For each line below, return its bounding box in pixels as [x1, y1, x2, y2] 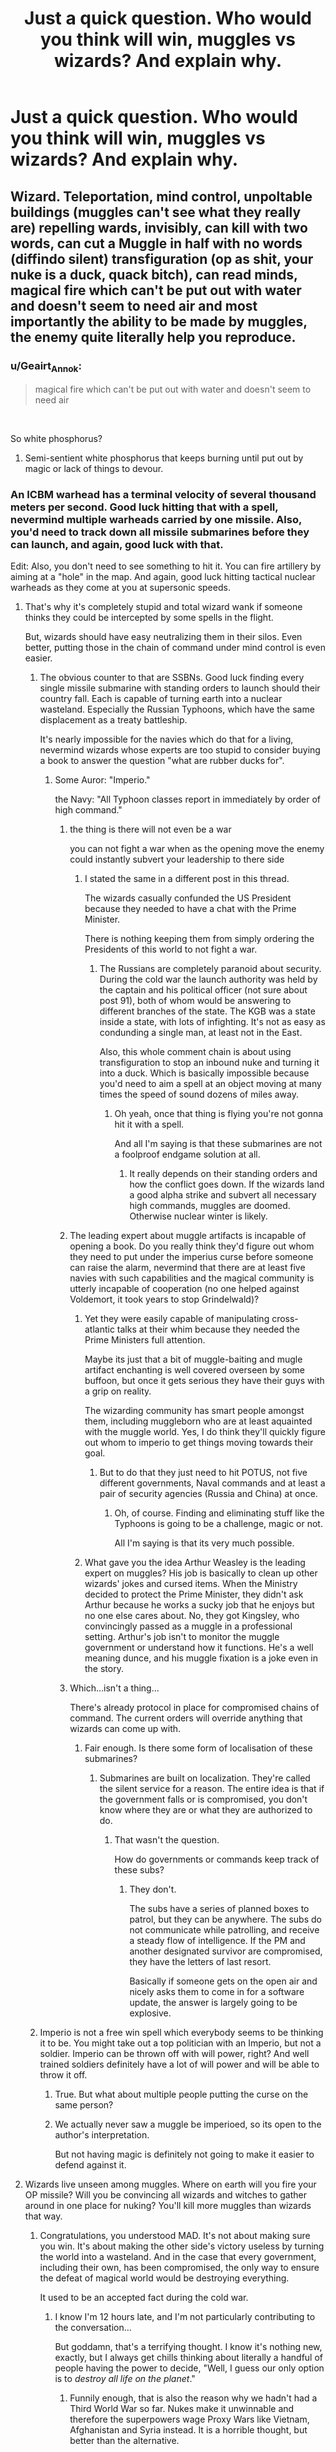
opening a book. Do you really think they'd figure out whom [69, 1240, 315, 1252]
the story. [84, 1663, 124, 1675]
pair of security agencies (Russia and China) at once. [99, 1488, 318, 1500]
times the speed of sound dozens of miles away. [99, 1088, 299, 1101]
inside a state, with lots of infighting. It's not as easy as [99, 1016, 326, 1028]
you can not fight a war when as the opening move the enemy [69, 843, 325, 855]
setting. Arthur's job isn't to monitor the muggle [84, 1631, 280, 1643]
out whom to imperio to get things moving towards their [84, 1437, 314, 1449]
